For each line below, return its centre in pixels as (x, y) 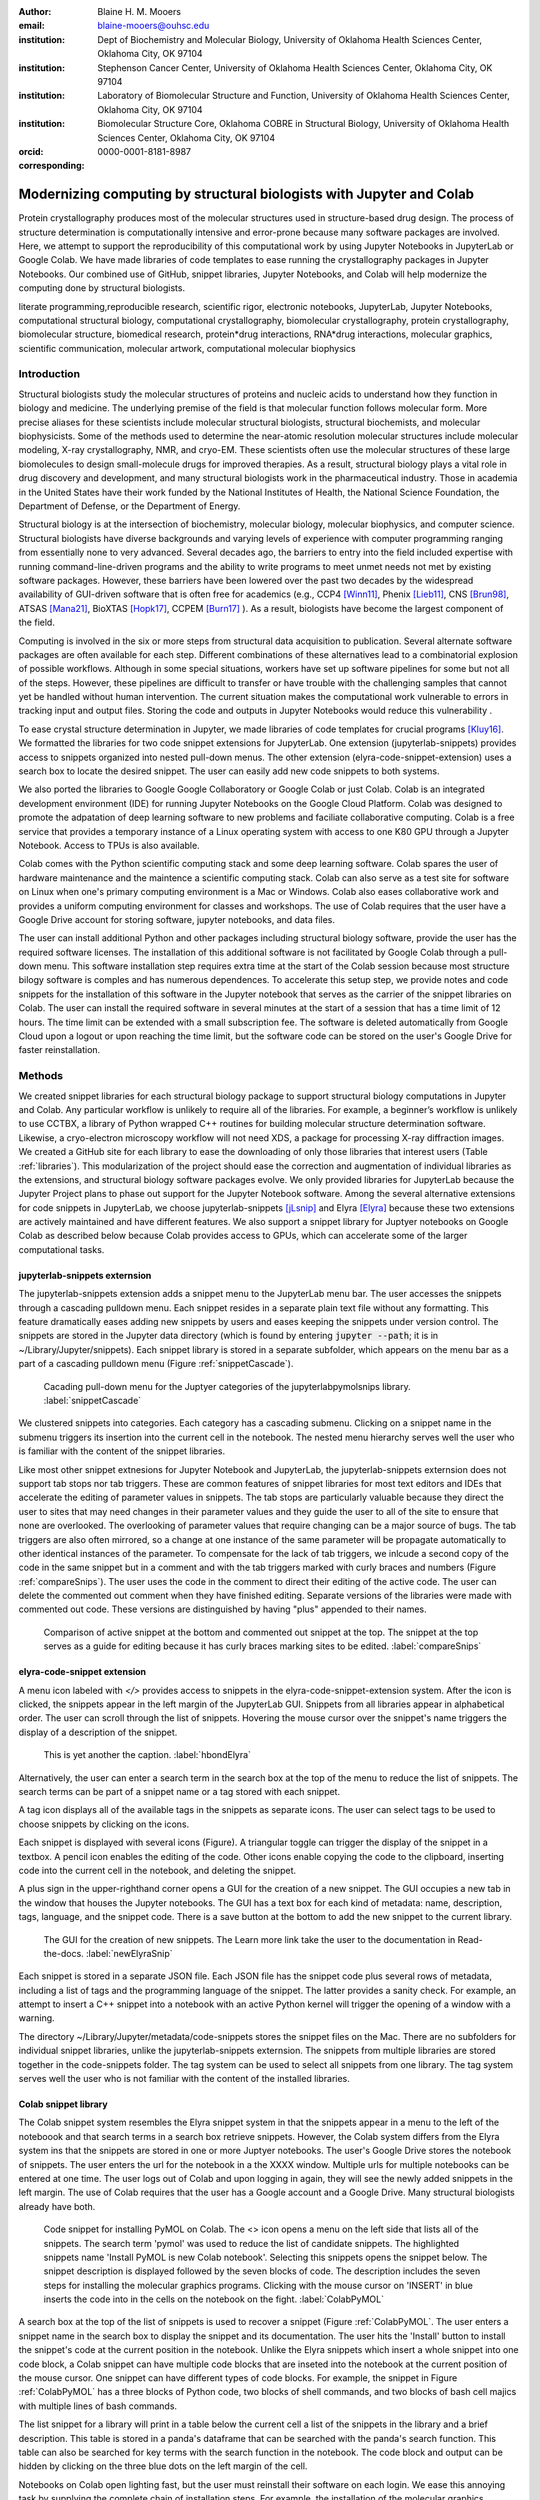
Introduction (49, 374)
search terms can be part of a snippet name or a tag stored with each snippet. (179, 1791)
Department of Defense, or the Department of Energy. (129, 506)
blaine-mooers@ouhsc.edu (153, 26)
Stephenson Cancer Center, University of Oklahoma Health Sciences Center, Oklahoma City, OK (295, 67)
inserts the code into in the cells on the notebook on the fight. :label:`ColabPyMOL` (214, 2299)
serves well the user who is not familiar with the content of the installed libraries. (184, 2079)
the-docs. (63, 1953)
